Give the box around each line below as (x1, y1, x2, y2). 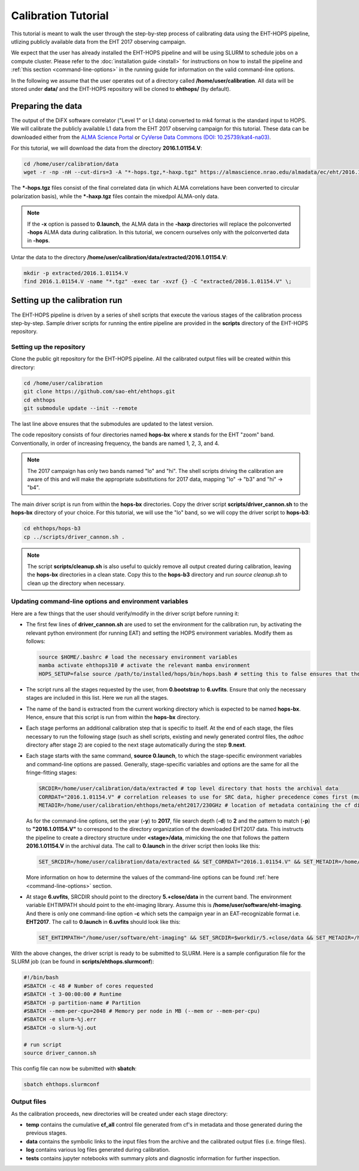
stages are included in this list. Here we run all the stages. (26, 694, 169, 702)
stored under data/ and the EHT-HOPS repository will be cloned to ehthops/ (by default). (11, 85, 231, 92)
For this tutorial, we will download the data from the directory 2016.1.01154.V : (11, 144, 203, 151)
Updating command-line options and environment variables (11, 597, 188, 606)
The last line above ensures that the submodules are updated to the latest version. (11, 420, 214, 427)
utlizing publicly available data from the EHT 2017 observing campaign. (11, 38, 187, 45)
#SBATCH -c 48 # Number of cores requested (23, 982, 154, 989)
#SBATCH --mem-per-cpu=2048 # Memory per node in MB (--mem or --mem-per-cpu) (23, 1008, 260, 1014)
